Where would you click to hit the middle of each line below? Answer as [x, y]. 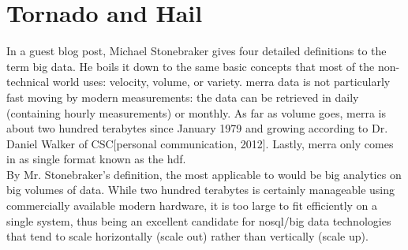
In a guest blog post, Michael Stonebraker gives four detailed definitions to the [197, 51]
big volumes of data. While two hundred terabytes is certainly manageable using [200, 190]
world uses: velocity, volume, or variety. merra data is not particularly [221, 82]
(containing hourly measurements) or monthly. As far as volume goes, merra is [196, 112]
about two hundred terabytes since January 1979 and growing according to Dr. [197, 128]
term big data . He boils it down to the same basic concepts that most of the [191, 66]
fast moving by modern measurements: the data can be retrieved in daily [183, 97]
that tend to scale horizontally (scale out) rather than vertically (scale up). [187, 236]
